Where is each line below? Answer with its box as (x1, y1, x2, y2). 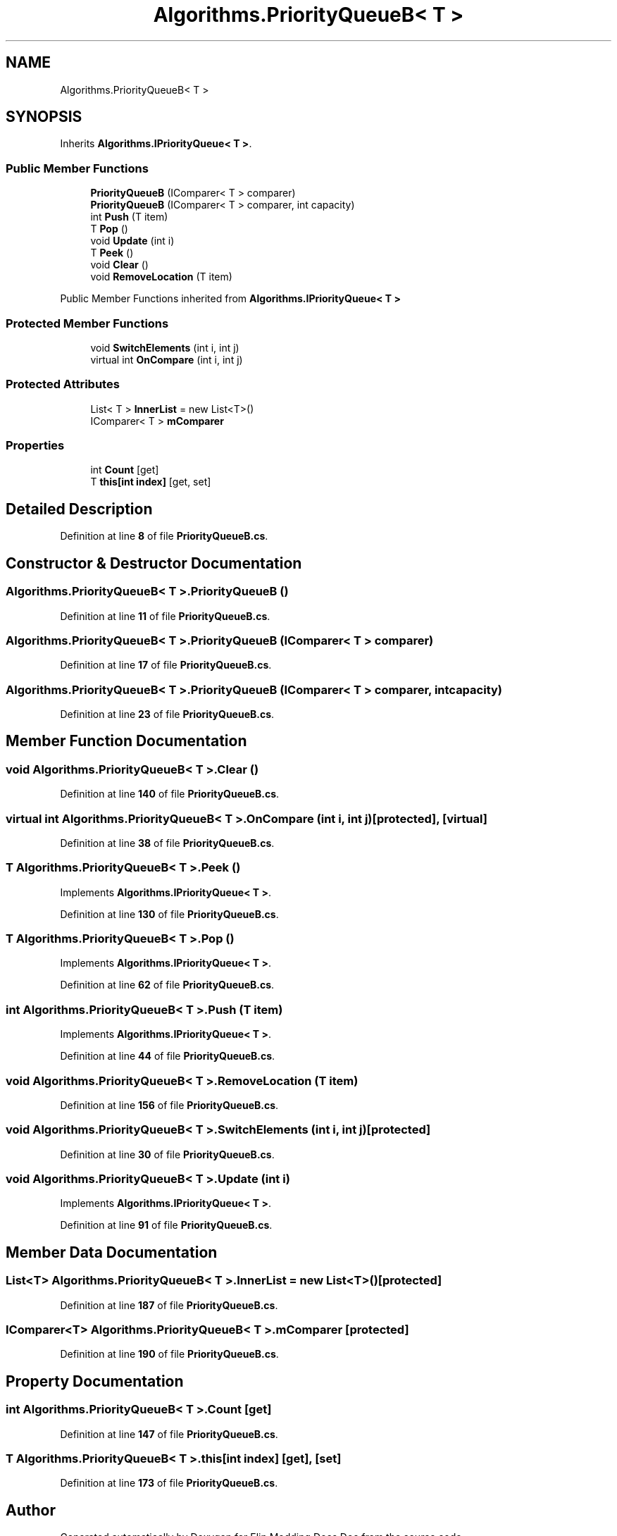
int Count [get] (90, 464, 159, 476)
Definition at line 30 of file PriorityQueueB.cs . (60, 1148, 275, 1160)
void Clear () (90, 259, 149, 271)
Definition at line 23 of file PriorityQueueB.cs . (60, 708, 275, 720)
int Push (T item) (90, 211, 168, 223)
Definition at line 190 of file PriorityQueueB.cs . (60, 1348, 279, 1361)
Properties (6, 438, 65, 453)
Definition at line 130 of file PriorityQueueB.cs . (60, 908, 279, 920)
